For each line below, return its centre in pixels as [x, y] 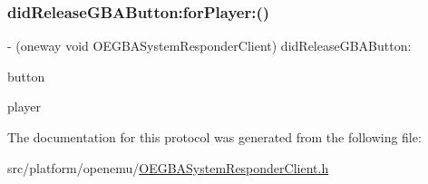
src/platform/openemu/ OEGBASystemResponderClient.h [168, 167]
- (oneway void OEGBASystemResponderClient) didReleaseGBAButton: [209, 46]
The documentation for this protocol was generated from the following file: [214, 137]
